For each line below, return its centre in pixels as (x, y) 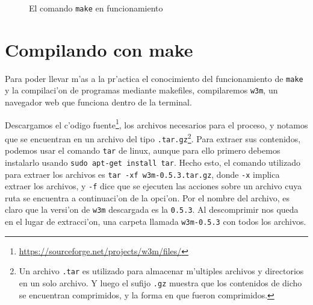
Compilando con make (99, 49)
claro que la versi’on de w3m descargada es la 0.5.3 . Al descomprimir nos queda (152, 209)
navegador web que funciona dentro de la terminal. (98, 102)
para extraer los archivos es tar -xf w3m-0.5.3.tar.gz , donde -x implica (142, 174)
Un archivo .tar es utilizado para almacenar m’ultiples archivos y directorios (161, 271)
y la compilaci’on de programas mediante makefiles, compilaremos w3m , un (141, 90)
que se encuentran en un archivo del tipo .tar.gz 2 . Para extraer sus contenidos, (153, 137)
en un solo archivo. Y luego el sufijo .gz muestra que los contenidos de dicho (160, 283)
